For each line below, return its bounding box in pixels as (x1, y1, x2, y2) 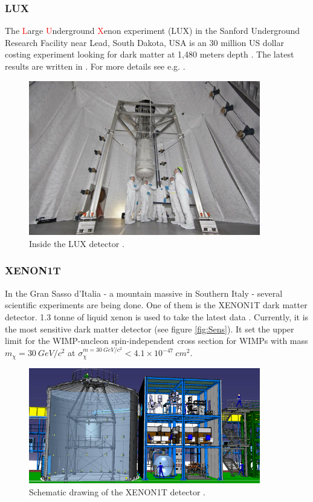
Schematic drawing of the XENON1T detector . (29, 485, 205, 498)
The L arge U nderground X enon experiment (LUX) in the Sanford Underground (5, 24, 300, 37)
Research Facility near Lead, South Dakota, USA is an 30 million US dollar (5, 36, 284, 48)
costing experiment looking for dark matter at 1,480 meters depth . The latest (5, 48, 294, 61)
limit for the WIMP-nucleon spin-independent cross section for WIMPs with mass (5, 334, 308, 347)
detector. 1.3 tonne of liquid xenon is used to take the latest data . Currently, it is (5, 310, 309, 323)
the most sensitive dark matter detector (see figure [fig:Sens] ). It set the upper (5, 322, 294, 335)
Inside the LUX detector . (29, 237, 124, 249)
